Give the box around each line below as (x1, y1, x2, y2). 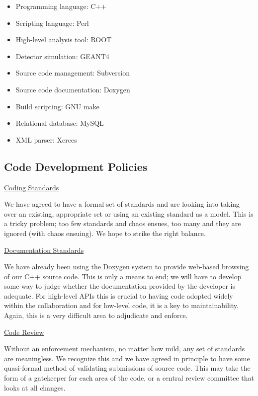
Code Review (4, 326, 44, 337)
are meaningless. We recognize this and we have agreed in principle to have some (4, 353, 250, 363)
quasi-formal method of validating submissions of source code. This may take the (4, 363, 251, 373)
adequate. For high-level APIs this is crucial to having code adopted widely (4, 290, 233, 301)
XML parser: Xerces (15, 134, 77, 145)
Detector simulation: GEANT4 (15, 51, 109, 61)
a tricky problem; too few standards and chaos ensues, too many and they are (4, 218, 241, 229)
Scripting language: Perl (15, 17, 89, 28)
